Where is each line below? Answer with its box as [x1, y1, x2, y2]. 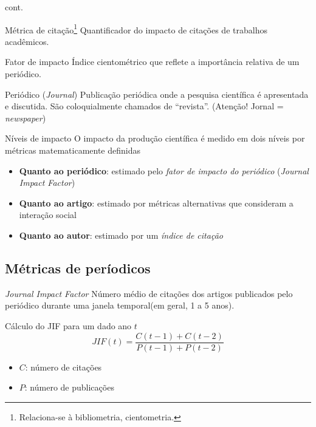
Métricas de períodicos [5, 258, 151, 277]
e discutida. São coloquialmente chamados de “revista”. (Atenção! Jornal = [5, 100, 284, 112]
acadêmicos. [5, 35, 49, 47]
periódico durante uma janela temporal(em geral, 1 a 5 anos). [5, 299, 235, 312]
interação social [19, 208, 77, 221]
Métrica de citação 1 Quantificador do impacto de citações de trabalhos [5, 21, 267, 36]
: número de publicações [24, 381, 114, 394]
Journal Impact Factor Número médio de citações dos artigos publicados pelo [5, 287, 293, 299]
